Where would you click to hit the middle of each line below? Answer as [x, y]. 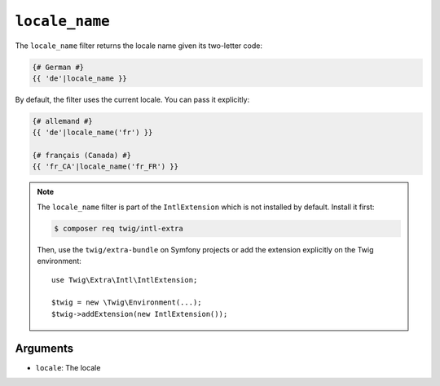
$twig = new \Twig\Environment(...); [127, 303]
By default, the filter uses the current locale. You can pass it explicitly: [132, 99]
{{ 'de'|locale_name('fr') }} [92, 133]
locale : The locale [68, 367]
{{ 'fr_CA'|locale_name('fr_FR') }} [106, 167]
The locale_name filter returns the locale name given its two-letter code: [139, 46]
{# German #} [58, 67]
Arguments [44, 348]
